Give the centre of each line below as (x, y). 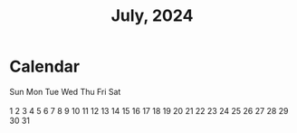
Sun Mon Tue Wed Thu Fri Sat (65, 91)
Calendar (44, 66)
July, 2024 (152, 16)
